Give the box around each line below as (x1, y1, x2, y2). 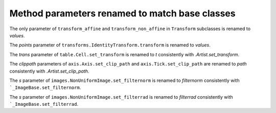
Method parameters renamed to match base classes (9, 8, 236, 19)
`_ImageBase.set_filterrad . (9, 101, 79, 107)
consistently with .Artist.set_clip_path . (9, 68, 89, 74)
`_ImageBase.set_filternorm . (9, 84, 81, 91)
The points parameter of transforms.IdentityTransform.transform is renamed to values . (9, 42, 211, 48)
